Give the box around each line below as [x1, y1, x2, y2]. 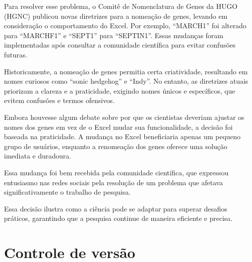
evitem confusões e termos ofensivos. [4, 95, 115, 105]
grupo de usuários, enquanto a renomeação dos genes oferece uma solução [4, 141, 228, 151]
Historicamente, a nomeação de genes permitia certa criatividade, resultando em [4, 66, 248, 76]
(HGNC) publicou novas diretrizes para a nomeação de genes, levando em [4, 10, 228, 21]
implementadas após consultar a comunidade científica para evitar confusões [4, 40, 236, 50]
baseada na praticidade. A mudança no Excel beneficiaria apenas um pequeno [4, 131, 241, 142]
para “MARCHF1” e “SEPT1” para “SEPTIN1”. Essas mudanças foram [4, 30, 223, 40]
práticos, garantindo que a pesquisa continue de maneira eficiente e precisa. [4, 213, 233, 223]
